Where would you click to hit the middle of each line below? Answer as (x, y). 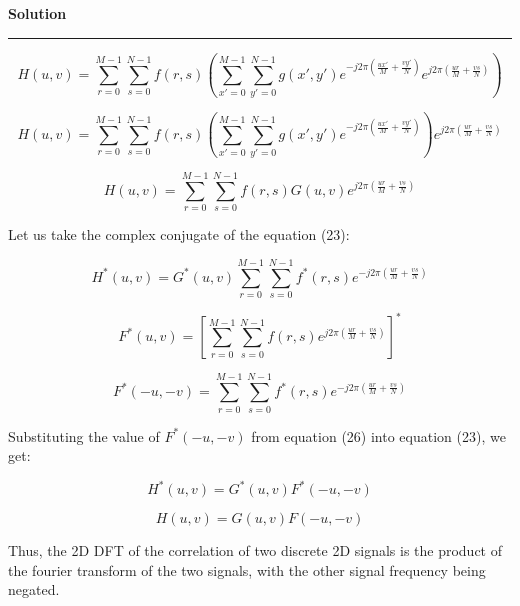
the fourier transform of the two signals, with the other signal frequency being (247, 569)
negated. (34, 589)
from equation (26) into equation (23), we (378, 435)
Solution (37, 13)
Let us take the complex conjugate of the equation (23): (179, 234)
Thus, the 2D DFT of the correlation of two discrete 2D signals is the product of (255, 550)
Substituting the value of (84, 435)
